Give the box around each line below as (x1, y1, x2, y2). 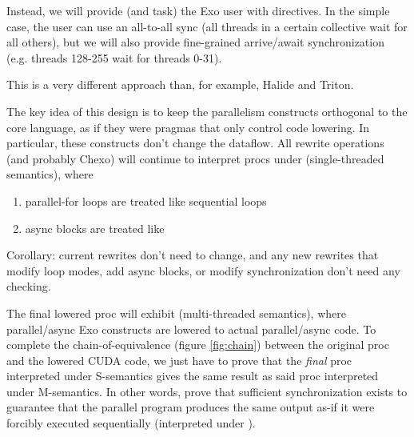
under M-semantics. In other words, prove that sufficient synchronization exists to (6, 383, 408, 399)
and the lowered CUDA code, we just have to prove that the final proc (6, 351, 352, 368)
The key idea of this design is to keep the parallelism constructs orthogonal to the (6, 102, 408, 119)
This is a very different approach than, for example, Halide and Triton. (6, 76, 354, 93)
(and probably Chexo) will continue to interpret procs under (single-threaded (6, 150, 384, 166)
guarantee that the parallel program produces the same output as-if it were (6, 399, 375, 415)
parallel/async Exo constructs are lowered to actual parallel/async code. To (6, 320, 376, 337)
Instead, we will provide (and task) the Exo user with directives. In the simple (6, 2, 390, 18)
